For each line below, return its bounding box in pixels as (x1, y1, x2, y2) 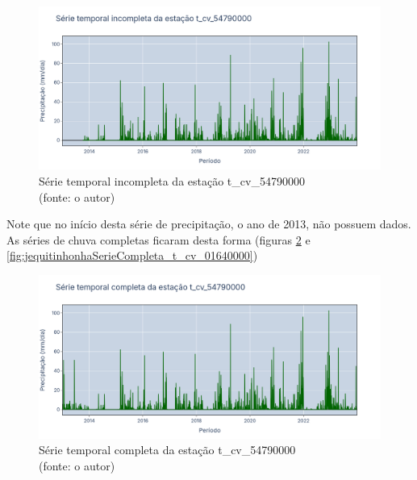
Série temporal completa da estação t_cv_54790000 (39, 441, 296, 458)
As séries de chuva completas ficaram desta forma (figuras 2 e (6, 231, 311, 248)
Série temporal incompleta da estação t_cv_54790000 (39, 173, 305, 190)
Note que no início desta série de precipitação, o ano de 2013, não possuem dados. (6, 215, 411, 232)
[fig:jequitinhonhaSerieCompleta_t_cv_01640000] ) (6, 247, 258, 264)
